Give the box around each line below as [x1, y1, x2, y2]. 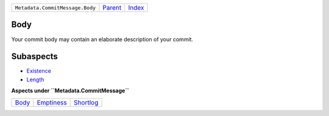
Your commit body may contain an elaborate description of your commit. [11, 35, 194, 43]
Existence [26, 67, 51, 75]
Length [26, 76, 44, 83]
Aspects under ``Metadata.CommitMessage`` [11, 87, 129, 94]
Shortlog [73, 98, 99, 106]
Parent [102, 4, 122, 12]
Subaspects [11, 52, 58, 62]
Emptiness [37, 98, 67, 106]
